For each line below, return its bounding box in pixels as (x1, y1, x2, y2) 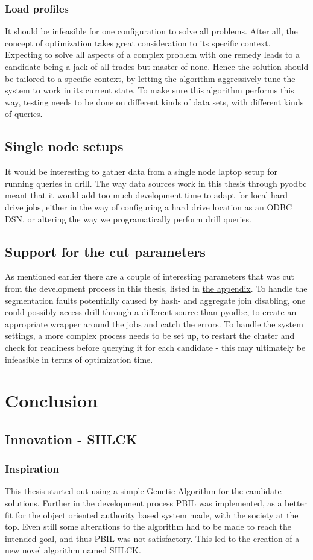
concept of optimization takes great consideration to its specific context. (5, 36, 271, 49)
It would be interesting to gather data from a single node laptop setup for (5, 165, 277, 178)
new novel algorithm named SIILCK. (5, 544, 141, 556)
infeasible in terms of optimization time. (5, 353, 153, 365)
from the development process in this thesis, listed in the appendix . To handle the (5, 282, 308, 294)
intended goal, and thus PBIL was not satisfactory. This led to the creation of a (5, 532, 300, 544)
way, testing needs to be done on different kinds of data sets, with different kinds (5, 95, 304, 108)
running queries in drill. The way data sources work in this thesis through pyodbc (5, 177, 307, 189)
